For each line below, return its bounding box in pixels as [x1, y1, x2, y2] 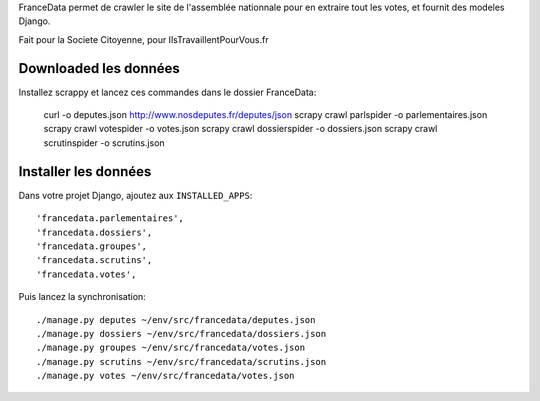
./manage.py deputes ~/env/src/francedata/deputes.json [36, 314, 316, 325]
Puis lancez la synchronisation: [18, 291, 147, 303]
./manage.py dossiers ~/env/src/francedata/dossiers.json [36, 328, 327, 339]
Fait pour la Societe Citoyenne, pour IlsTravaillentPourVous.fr [18, 33, 269, 45]
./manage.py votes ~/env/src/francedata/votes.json [36, 370, 295, 382]
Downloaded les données [18, 60, 180, 77]
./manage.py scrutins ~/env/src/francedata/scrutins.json [36, 356, 327, 367]
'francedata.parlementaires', [36, 213, 185, 224]
